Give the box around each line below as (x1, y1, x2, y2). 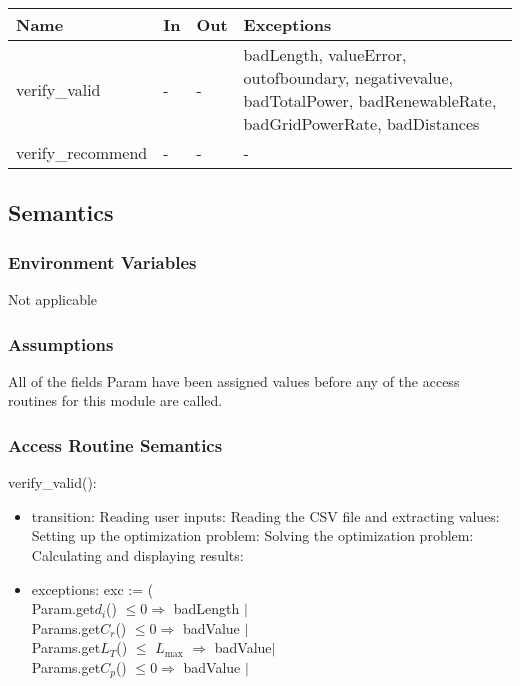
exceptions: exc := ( (31, 578, 154, 599)
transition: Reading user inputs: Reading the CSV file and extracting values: (31, 505, 500, 526)
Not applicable (8, 289, 98, 309)
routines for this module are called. (8, 390, 223, 411)
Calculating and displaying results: (31, 545, 244, 565)
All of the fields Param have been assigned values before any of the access (8, 370, 460, 391)
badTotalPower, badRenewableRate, (243, 89, 497, 112)
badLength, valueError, (243, 43, 407, 66)
